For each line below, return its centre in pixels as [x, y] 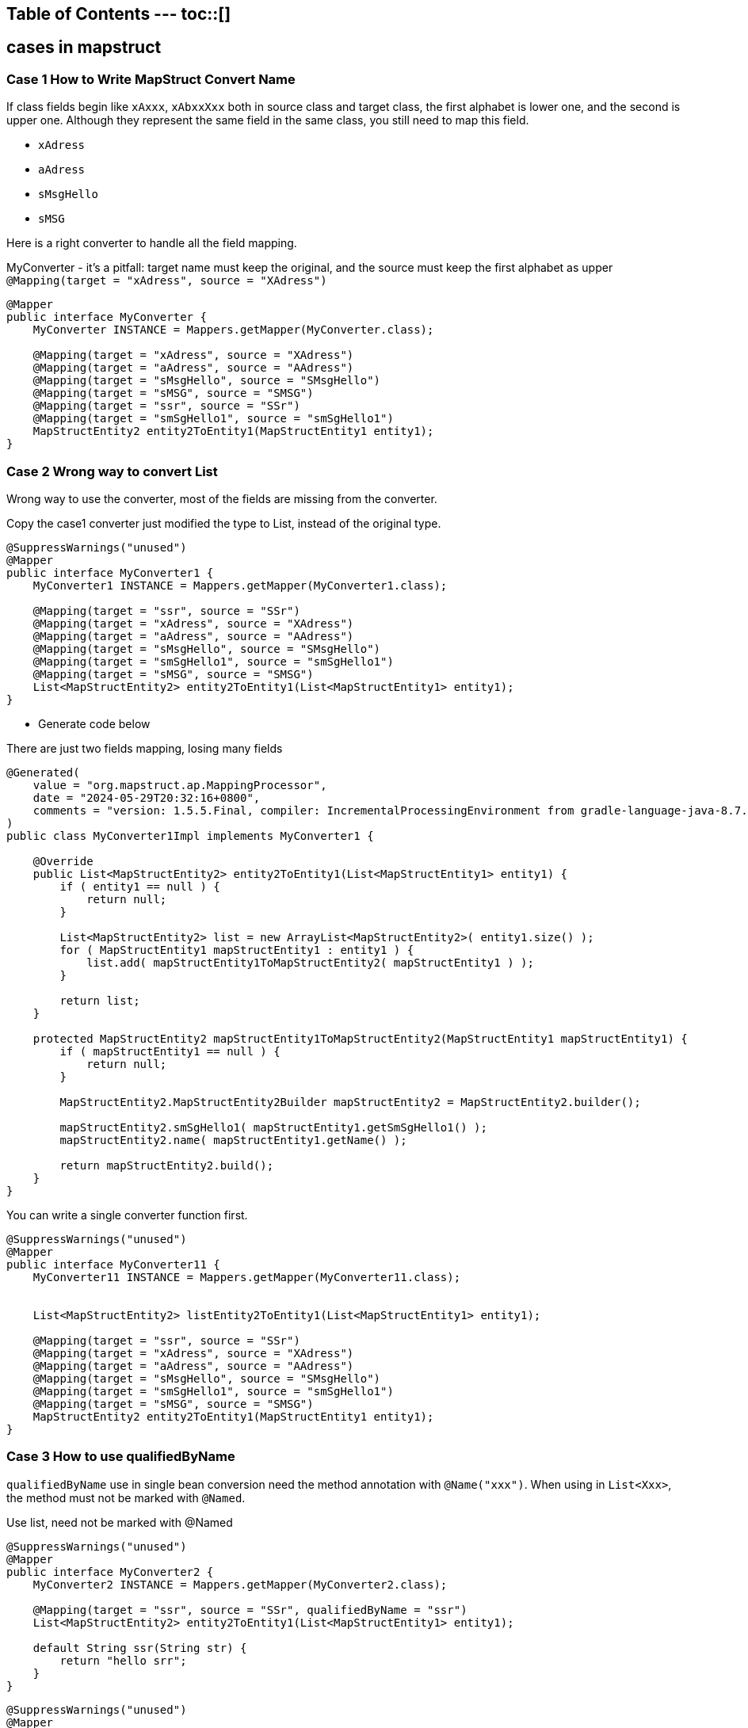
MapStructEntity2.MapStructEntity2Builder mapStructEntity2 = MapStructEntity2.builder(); [350, 1102]
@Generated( [43, 772]
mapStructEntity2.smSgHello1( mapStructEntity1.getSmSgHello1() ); [273, 1127]
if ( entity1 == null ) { [140, 886]
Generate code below [94, 723]
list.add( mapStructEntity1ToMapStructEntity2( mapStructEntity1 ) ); [310, 962]
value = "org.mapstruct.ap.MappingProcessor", [180, 785]
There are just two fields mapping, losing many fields [145, 748]
